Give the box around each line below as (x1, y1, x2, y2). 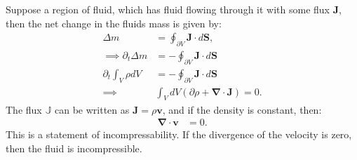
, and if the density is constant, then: (162, 102, 322, 116)
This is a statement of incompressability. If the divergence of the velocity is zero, (6, 127, 352, 142)
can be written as (55, 102, 130, 116)
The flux (6, 102, 42, 116)
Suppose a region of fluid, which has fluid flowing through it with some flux (6, 2, 330, 16)
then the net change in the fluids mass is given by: (6, 15, 222, 30)
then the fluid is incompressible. (6, 140, 142, 155)
